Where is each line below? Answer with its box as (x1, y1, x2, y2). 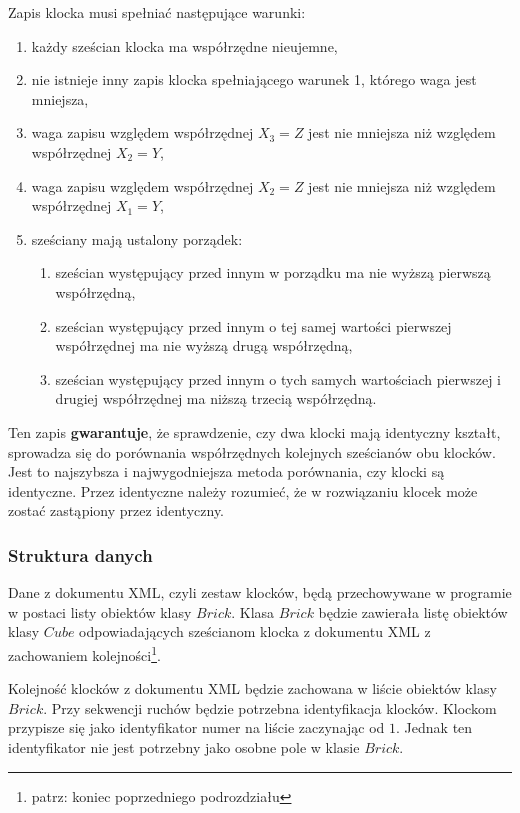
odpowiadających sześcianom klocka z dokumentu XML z (79, 621, 431, 642)
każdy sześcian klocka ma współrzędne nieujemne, (31, 35, 338, 56)
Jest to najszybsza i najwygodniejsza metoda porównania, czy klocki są (8, 461, 445, 482)
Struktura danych (8, 542, 153, 567)
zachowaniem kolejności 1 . (8, 641, 161, 665)
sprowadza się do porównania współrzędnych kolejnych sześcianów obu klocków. (8, 441, 496, 462)
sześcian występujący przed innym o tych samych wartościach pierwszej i (55, 368, 501, 389)
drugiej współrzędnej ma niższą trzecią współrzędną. (55, 388, 377, 409)
